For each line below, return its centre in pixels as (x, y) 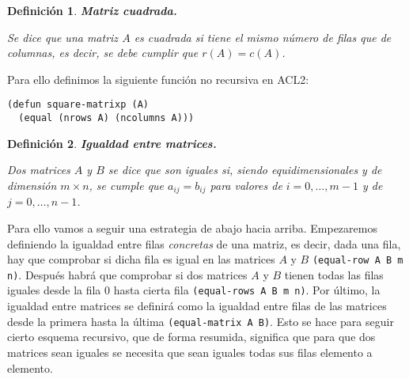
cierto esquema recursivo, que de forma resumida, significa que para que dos (191, 337)
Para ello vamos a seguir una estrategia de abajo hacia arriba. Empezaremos (192, 227)
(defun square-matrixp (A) (78, 105)
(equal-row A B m (358, 261)
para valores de (246, 185)
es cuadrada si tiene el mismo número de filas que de (263, 37)
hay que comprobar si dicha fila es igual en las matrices (141, 259)
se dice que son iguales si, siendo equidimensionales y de (245, 170)
